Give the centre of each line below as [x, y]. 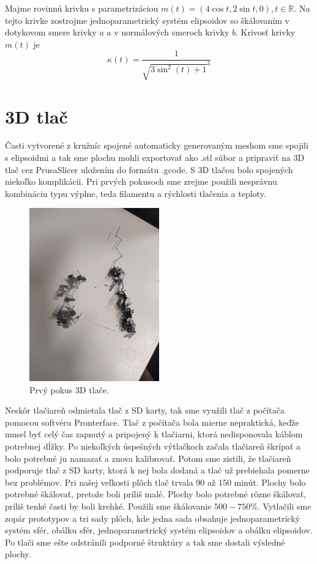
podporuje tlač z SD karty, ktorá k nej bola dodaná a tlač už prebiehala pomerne [157, 470]
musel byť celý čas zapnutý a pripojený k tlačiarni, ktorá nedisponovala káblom [154, 434]
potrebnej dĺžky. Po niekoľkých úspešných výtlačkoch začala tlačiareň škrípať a [153, 446]
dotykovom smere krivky [51, 32]
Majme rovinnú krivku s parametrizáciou [82, 8]
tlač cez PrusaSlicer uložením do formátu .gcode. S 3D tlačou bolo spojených [149, 169]
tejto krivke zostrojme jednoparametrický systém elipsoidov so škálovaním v [147, 20]
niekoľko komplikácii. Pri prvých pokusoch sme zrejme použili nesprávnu [141, 181]
